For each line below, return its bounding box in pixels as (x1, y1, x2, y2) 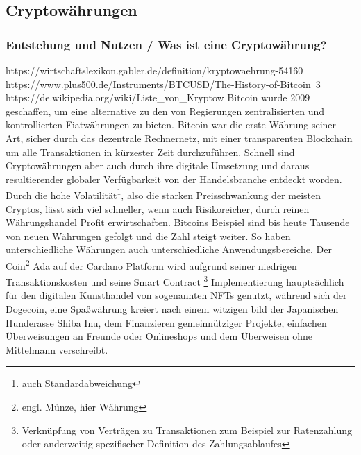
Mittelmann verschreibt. (6, 342, 108, 357)
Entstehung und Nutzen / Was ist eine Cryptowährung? (6, 35, 327, 53)
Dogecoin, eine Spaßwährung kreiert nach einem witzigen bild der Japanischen (6, 302, 339, 316)
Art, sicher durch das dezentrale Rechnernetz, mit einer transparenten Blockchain (6, 130, 353, 145)
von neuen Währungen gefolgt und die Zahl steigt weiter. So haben (6, 228, 291, 243)
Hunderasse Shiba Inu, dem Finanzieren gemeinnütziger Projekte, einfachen (6, 315, 327, 329)
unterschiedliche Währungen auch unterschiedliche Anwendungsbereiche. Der (6, 242, 333, 257)
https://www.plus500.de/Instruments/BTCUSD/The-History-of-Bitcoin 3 (6, 76, 321, 91)
